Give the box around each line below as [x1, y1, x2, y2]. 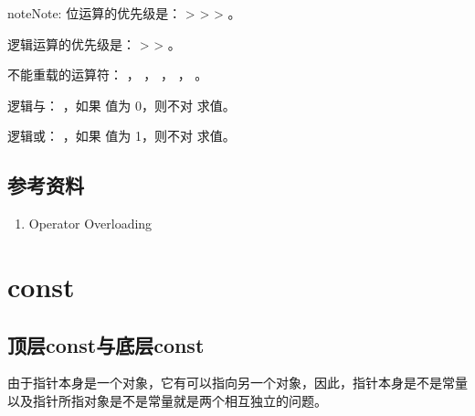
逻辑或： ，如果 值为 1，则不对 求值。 [7, 126, 236, 145]
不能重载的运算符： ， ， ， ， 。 [7, 65, 208, 84]
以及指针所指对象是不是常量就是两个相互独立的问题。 [7, 390, 327, 410]
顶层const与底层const [7, 330, 205, 358]
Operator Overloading [28, 214, 153, 233]
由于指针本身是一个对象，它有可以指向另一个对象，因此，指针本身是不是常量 [7, 373, 468, 392]
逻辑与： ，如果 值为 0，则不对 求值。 [7, 95, 236, 114]
